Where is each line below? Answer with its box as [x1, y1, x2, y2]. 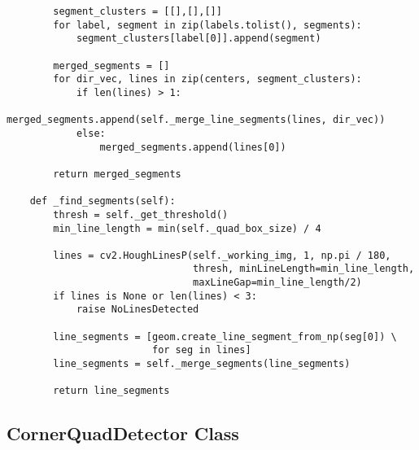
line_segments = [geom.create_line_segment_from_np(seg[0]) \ [53, 330, 397, 343]
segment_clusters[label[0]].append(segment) [76, 33, 321, 45]
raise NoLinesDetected [76, 304, 199, 316]
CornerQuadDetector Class [7, 421, 239, 446]
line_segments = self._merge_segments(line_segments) [53, 358, 351, 370]
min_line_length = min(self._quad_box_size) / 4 [53, 222, 321, 234]
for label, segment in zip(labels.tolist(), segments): [53, 19, 362, 31]
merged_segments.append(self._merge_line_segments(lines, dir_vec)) [7, 114, 386, 126]
